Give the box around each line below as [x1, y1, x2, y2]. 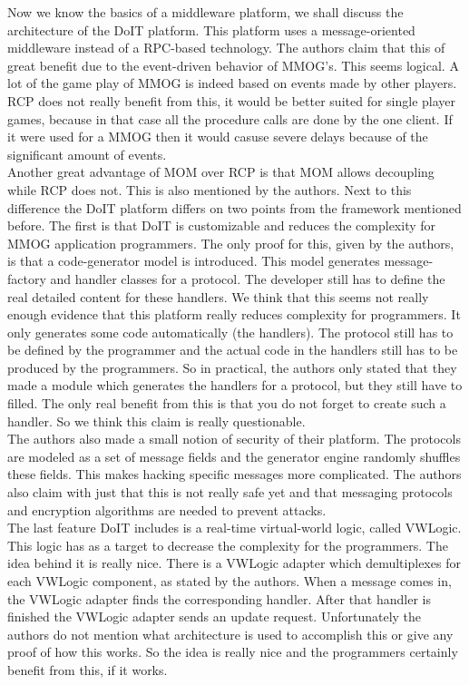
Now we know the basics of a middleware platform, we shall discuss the [7, 3, 404, 21]
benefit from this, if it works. [7, 660, 168, 679]
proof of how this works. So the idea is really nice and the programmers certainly [7, 642, 458, 661]
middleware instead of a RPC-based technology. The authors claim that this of [7, 38, 445, 57]
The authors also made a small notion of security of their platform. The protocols [7, 429, 461, 448]
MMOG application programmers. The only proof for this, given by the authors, [7, 233, 454, 252]
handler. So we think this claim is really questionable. [7, 411, 306, 430]
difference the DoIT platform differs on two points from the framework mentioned [7, 198, 462, 217]
